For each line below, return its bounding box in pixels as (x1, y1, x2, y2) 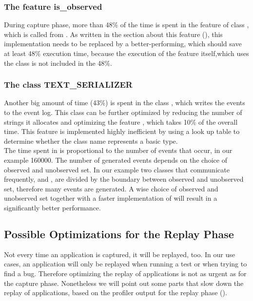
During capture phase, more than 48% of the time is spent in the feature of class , (4, 19, 249, 30)
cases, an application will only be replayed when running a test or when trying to (4, 259, 247, 269)
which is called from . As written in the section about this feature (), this (4, 29, 223, 39)
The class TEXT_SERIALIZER (4, 78, 133, 91)
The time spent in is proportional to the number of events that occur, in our (4, 145, 233, 155)
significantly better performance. (4, 202, 101, 212)
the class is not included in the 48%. (4, 57, 112, 68)
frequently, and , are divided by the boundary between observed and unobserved (4, 174, 244, 184)
